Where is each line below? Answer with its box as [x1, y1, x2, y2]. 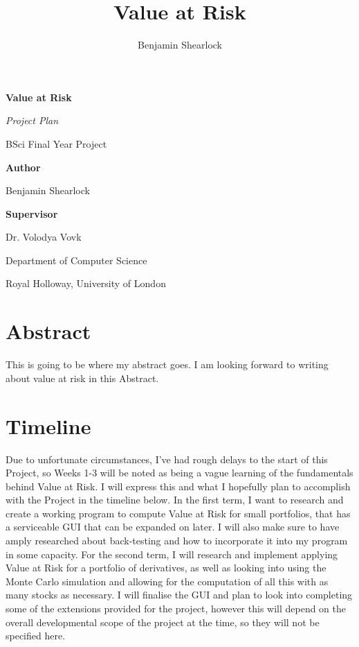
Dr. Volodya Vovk [6, 230, 82, 244]
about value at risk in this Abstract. [6, 370, 159, 385]
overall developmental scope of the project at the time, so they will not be [6, 614, 320, 629]
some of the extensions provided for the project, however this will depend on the [6, 601, 347, 616]
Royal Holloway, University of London [6, 276, 166, 291]
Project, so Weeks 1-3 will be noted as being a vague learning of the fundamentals [6, 465, 353, 480]
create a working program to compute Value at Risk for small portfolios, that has [6, 506, 351, 520]
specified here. [6, 628, 66, 643]
